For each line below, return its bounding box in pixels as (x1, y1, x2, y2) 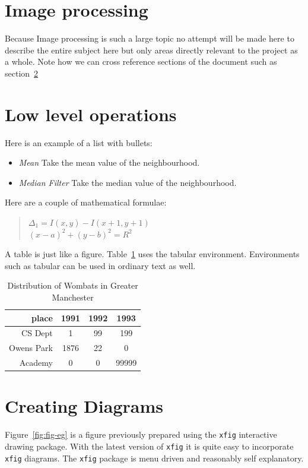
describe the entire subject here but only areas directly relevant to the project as (5, 43, 298, 56)
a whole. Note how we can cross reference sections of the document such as (5, 55, 277, 68)
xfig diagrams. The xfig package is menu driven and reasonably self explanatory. (5, 451, 304, 464)
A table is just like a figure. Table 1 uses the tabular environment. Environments (5, 248, 300, 260)
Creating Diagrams (5, 394, 163, 418)
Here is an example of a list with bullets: (5, 136, 153, 148)
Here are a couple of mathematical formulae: (5, 196, 167, 208)
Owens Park (9, 341, 53, 354)
